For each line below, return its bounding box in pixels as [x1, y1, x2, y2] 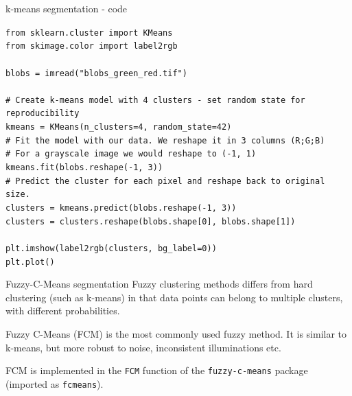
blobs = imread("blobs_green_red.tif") [5, 68, 187, 78]
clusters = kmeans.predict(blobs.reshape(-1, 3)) [5, 203, 237, 213]
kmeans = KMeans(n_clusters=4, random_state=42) [5, 122, 232, 132]
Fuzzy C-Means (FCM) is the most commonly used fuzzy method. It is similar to [5, 327, 347, 340]
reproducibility [5, 108, 80, 119]
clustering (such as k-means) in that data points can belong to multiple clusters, [5, 290, 343, 304]
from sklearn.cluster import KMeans [5, 27, 173, 38]
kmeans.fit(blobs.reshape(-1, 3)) [5, 163, 163, 173]
